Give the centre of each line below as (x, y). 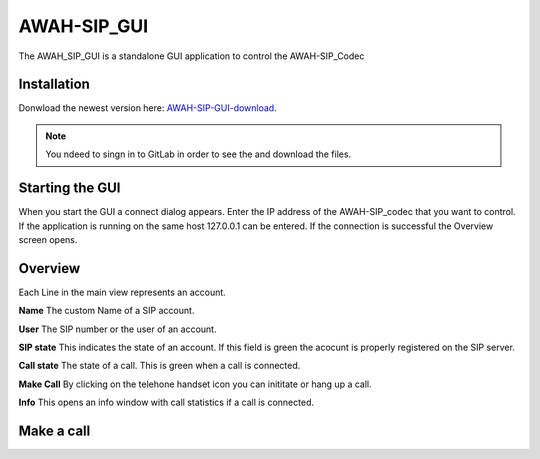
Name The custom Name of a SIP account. (106, 311)
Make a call (54, 430)
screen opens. (48, 239)
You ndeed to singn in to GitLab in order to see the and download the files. (198, 154)
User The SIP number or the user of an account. (117, 329)
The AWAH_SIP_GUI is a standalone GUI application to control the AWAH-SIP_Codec (191, 56)
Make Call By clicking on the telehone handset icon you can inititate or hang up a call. (195, 384)
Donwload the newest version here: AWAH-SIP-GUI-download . (147, 108)
